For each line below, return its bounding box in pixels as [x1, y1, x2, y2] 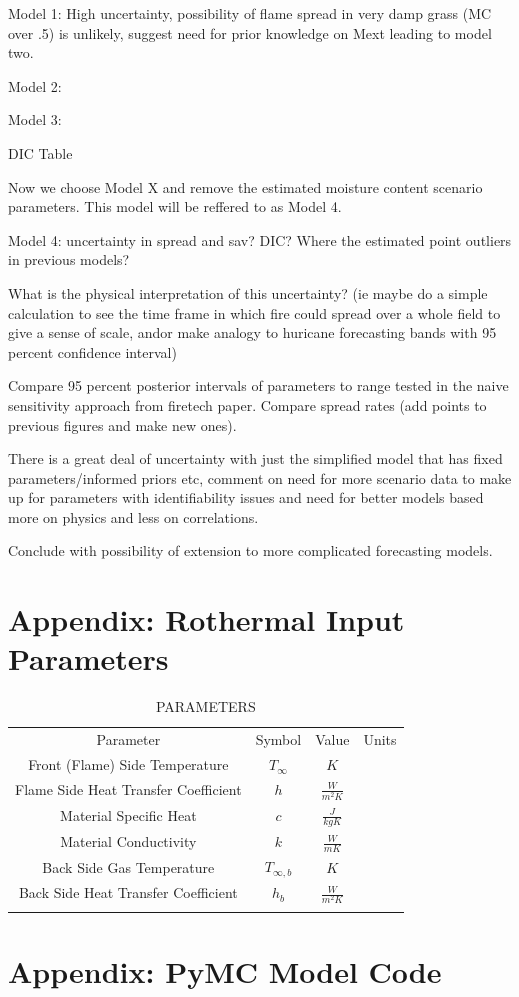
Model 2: [8, 75, 62, 96]
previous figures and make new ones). [8, 414, 237, 435]
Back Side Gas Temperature [42, 856, 215, 877]
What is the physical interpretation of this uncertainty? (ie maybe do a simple [8, 282, 488, 303]
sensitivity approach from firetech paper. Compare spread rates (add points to [8, 394, 487, 415]
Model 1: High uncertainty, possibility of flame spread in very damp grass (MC [8, 3, 492, 23]
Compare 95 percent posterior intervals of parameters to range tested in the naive [8, 375, 509, 396]
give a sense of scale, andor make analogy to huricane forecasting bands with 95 [8, 322, 497, 343]
